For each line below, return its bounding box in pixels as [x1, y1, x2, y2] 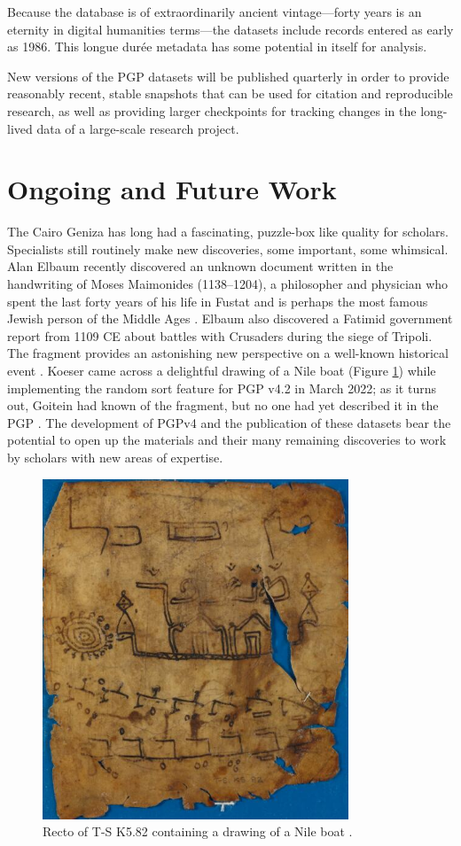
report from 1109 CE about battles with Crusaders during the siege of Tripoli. [7, 326, 433, 345]
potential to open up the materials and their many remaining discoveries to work [7, 431, 447, 449]
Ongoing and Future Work [7, 171, 337, 207]
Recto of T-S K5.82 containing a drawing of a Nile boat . [43, 822, 353, 841]
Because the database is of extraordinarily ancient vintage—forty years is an [7, 3, 422, 20]
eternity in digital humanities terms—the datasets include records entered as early [7, 19, 454, 38]
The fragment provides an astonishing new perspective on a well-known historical [7, 344, 449, 362]
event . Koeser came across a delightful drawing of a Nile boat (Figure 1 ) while [7, 361, 436, 380]
